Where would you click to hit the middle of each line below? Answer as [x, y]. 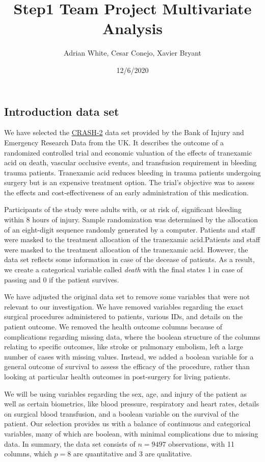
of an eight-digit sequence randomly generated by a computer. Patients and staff [130, 229]
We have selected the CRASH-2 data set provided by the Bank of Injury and [124, 132]
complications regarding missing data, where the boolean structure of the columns [132, 336]
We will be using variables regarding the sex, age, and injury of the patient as [126, 393]
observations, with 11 [201, 443]
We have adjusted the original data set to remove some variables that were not [127, 297]
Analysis [132, 28]
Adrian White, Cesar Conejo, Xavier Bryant [132, 53]
